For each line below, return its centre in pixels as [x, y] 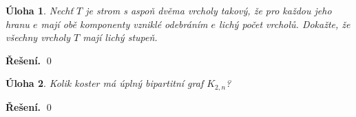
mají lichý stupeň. [120, 37]
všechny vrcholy [38, 37]
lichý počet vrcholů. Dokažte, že [285, 24]
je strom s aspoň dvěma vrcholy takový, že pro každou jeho [209, 10]
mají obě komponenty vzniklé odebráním [124, 24]
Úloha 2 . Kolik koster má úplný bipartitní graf [105, 83]
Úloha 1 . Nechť [40, 10]
